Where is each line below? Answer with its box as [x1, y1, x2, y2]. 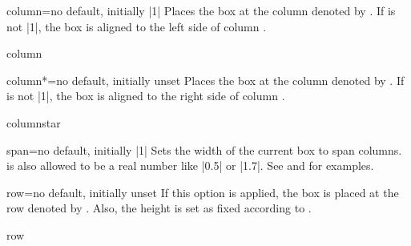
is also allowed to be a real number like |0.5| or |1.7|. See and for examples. [6, 157, 374, 174]
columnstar [6, 114, 61, 131]
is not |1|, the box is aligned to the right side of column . [6, 87, 285, 104]
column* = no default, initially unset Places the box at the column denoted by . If [6, 71, 405, 88]
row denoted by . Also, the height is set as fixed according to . [6, 200, 312, 216]
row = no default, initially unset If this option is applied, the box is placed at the [6, 183, 399, 200]
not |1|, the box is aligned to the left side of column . [6, 18, 267, 34]
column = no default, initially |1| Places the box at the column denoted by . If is [6, 2, 396, 18]
